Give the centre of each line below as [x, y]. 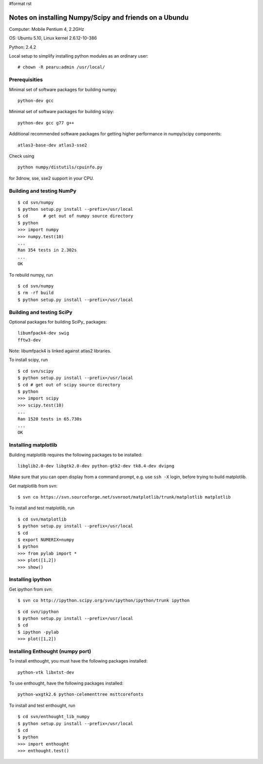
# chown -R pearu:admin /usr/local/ [61, 67]
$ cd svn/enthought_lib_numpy [54, 717]
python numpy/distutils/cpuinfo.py [60, 167]
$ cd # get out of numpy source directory [75, 216]
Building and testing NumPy [43, 191]
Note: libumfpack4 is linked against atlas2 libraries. [60, 351]
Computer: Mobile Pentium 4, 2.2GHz [47, 29]
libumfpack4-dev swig [43, 333]
